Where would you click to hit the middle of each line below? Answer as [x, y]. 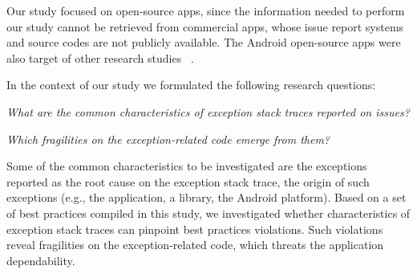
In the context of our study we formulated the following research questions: [191, 85]
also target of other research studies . [100, 57]
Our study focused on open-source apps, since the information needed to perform [206, 10]
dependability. [41, 260]
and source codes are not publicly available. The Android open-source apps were [204, 42]
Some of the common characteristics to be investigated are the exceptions [187, 166]
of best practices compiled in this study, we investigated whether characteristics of [208, 213]
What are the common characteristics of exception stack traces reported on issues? [208, 111]
